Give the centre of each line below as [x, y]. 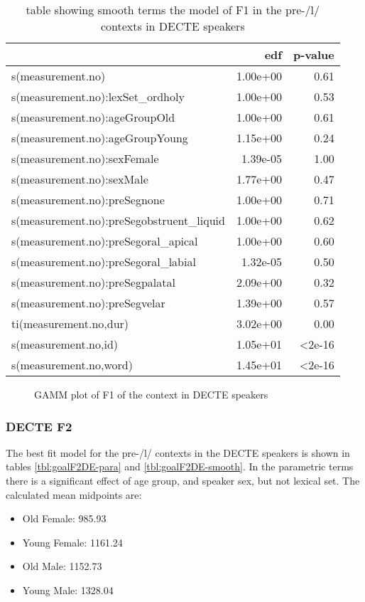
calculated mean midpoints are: [74, 494]
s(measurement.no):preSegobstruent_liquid [118, 220]
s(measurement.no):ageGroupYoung [100, 138]
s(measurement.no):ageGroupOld [93, 117]
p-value [314, 54]
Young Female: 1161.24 [72, 542]
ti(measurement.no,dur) [70, 323]
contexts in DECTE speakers [173, 26]
